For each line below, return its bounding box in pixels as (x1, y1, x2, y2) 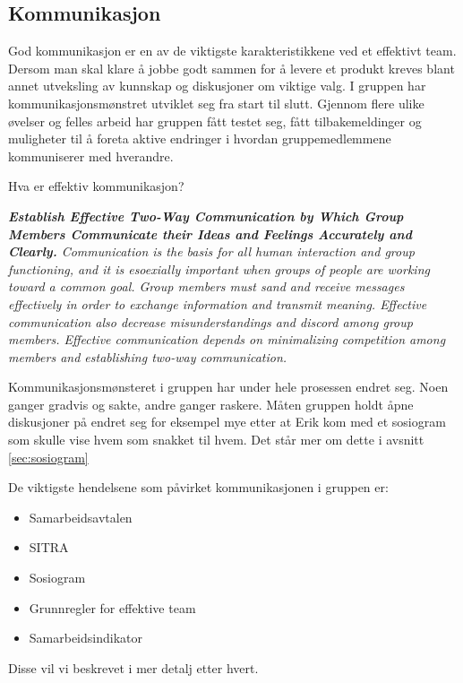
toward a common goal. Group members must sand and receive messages (8, 277, 405, 296)
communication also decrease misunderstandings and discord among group (8, 312, 413, 331)
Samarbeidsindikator (29, 628, 142, 647)
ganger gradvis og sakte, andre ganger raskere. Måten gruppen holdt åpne (8, 394, 414, 413)
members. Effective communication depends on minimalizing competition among (8, 330, 446, 349)
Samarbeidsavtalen (29, 507, 133, 526)
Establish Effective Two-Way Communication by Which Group (8, 206, 404, 225)
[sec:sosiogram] (8, 447, 89, 466)
